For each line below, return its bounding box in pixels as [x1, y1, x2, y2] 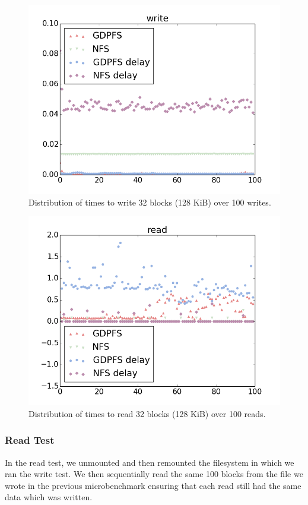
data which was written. [5, 491, 93, 503]
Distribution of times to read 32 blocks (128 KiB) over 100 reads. [28, 407, 266, 419]
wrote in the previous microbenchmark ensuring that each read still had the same [5, 479, 301, 491]
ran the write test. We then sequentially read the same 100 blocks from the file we [5, 468, 303, 480]
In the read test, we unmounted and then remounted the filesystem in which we [5, 456, 294, 468]
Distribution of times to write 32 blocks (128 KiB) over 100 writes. [28, 195, 271, 208]
